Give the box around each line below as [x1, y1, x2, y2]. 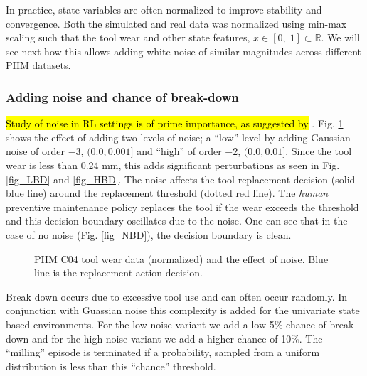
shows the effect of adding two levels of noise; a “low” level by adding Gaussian [6, 129, 351, 144]
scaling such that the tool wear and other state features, [6, 30, 250, 45]
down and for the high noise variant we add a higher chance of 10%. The [6, 331, 323, 345]
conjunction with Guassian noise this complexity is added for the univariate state [6, 303, 360, 318]
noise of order [6, 144, 65, 159]
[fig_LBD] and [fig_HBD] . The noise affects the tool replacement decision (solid [6, 171, 356, 186]
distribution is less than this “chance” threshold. [6, 358, 216, 373]
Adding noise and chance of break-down [6, 87, 239, 105]
